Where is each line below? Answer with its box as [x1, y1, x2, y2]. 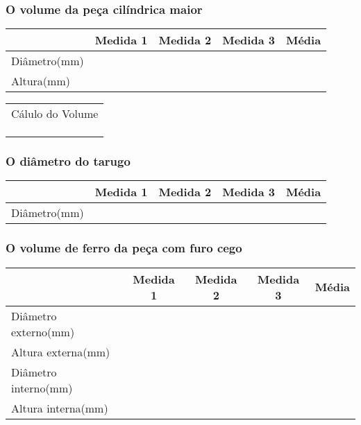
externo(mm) [11, 323, 75, 340]
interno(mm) [11, 379, 73, 396]
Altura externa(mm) [11, 343, 110, 360]
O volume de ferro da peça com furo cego [6, 239, 242, 257]
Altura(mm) [11, 73, 70, 89]
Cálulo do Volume [11, 105, 99, 122]
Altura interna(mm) [11, 399, 108, 416]
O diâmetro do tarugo [6, 153, 131, 170]
